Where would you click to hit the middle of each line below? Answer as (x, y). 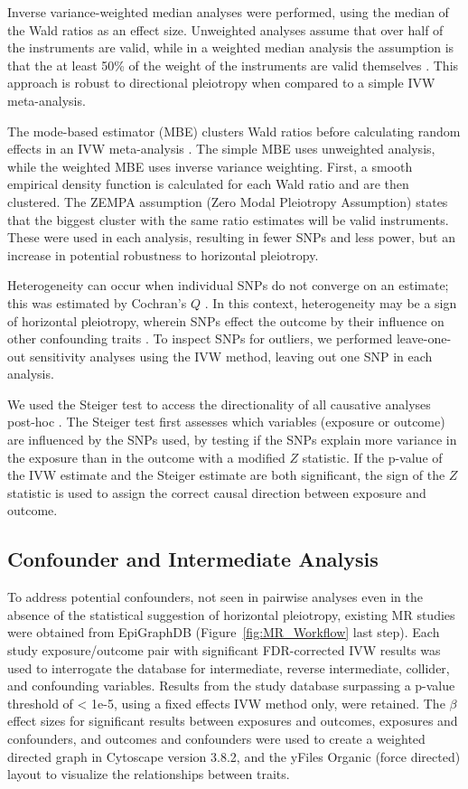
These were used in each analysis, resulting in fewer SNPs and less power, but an (231, 237)
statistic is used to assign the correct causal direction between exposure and (217, 492)
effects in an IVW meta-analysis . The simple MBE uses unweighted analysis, (221, 149)
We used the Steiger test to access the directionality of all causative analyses (219, 404)
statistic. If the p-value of (372, 457)
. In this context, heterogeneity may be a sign (331, 302)
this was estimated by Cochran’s (97, 302)
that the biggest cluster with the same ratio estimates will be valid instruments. (228, 219)
